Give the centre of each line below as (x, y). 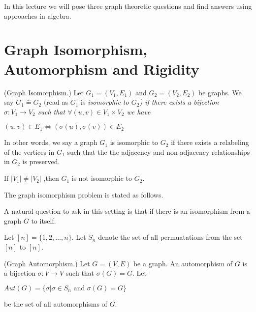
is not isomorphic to (102, 178)
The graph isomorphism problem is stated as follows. (84, 194)
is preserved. (41, 161)
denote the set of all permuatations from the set (170, 237)
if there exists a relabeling (210, 142)
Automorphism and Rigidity (102, 69)
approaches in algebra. (38, 15)
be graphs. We (220, 92)
